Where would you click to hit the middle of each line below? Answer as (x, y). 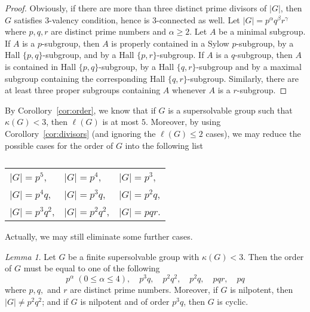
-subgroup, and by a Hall (88, 55)
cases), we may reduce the (253, 133)
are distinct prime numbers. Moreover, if (144, 289)
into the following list (164, 145)
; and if (55, 301)
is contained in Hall (41, 66)
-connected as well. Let (198, 19)
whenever (189, 90)
